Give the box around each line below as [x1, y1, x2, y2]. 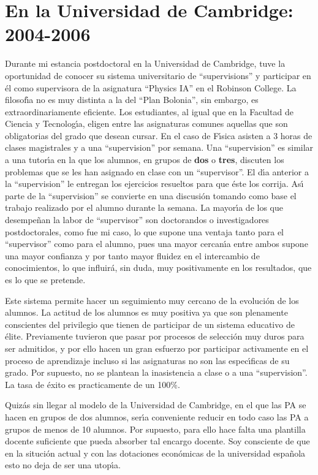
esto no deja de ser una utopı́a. [5, 458, 121, 471]
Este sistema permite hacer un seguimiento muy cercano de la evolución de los [5, 294, 299, 306]
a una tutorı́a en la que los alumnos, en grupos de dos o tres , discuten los [5, 153, 284, 166]
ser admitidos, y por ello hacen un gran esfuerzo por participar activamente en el [5, 341, 309, 354]
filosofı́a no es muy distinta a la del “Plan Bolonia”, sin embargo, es [5, 93, 259, 106]
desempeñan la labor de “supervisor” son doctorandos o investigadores [5, 213, 269, 226]
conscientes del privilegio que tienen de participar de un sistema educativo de [5, 317, 295, 330]
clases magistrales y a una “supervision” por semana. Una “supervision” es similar [5, 141, 314, 154]
